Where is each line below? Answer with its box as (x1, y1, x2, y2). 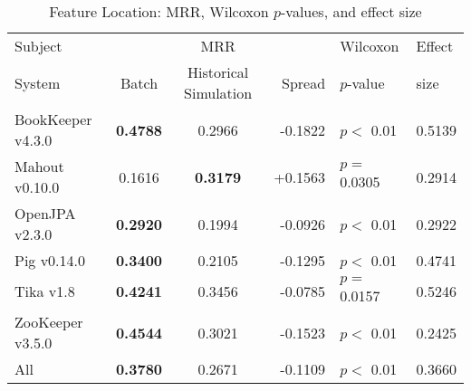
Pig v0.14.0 (14, 250, 86, 271)
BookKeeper (14, 109, 92, 129)
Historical (187, 62, 249, 82)
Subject (14, 35, 62, 56)
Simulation (184, 82, 253, 103)
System (14, 72, 61, 93)
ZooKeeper (14, 311, 83, 332)
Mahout (14, 156, 64, 176)
